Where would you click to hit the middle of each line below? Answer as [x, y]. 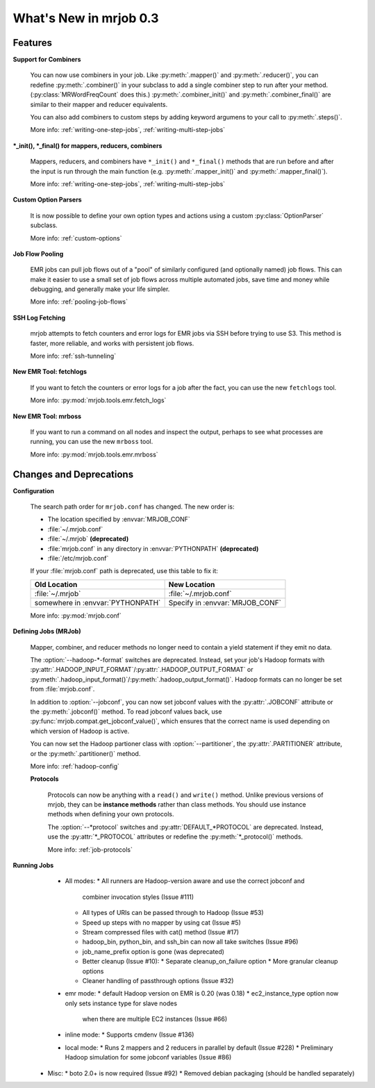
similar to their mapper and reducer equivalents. [99, 104]
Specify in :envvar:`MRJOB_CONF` [225, 602]
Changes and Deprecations [73, 474]
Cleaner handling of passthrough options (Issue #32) [158, 980]
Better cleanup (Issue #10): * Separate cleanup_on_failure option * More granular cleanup [210, 962]
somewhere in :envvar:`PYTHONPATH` [98, 602]
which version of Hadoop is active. [80, 731]
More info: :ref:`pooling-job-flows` [79, 302]
